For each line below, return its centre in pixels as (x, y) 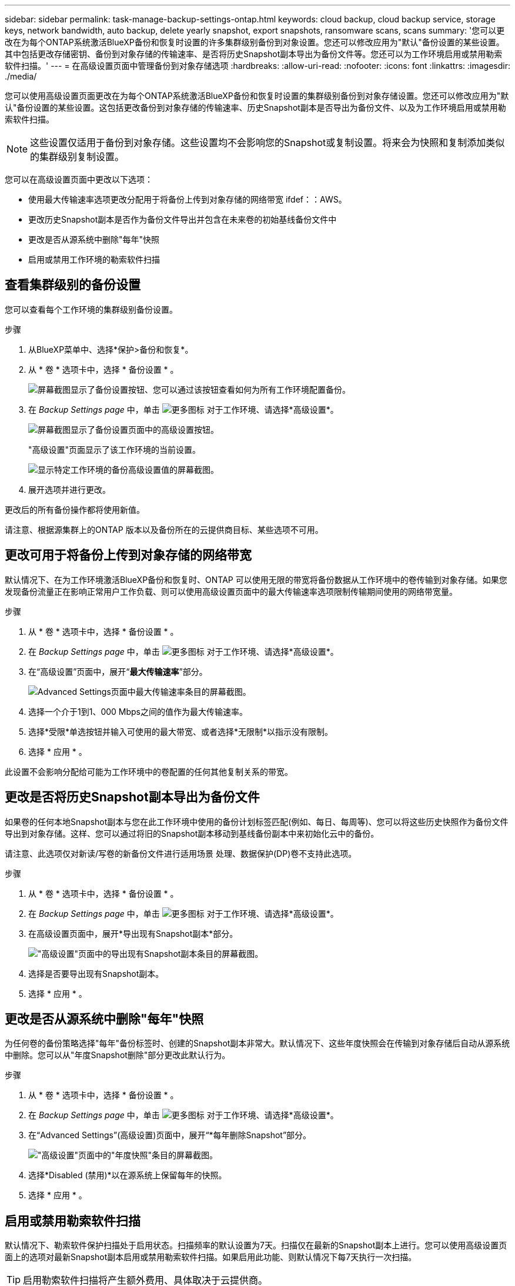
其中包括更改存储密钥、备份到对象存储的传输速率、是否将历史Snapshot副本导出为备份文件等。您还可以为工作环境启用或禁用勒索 (254, 54)
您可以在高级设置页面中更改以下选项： (79, 179)
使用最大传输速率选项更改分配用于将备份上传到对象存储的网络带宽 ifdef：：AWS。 (188, 199)
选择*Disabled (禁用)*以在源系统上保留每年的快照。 (128, 1175)
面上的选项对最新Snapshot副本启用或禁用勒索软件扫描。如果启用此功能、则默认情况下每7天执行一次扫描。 (211, 1257)
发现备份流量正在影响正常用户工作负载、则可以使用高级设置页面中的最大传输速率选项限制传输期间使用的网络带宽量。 (231, 591)
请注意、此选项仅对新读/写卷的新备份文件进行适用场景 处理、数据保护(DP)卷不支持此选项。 (181, 853)
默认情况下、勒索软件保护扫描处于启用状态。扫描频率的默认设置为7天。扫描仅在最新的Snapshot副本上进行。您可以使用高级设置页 (256, 1245)
